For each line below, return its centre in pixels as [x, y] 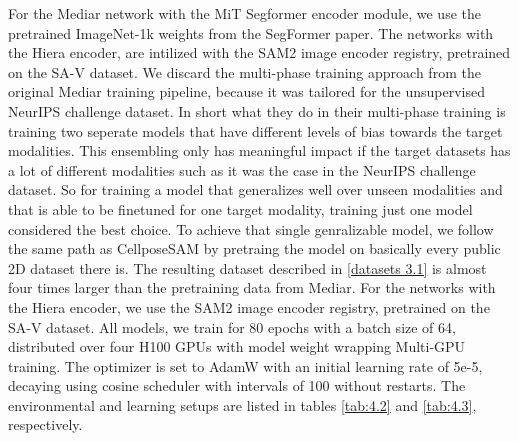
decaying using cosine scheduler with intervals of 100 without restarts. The [237, 385]
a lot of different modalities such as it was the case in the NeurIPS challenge [242, 169]
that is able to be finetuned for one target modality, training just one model [240, 208]
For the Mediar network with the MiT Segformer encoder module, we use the [244, 13]
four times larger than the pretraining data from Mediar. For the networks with [252, 287]
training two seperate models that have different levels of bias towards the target [255, 130]
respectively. [45, 424]
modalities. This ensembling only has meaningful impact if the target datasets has [259, 150]
